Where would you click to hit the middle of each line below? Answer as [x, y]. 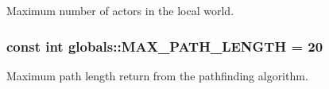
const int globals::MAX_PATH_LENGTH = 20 [165, 46]
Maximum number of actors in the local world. [120, 10]
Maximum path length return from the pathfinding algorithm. [157, 75]
